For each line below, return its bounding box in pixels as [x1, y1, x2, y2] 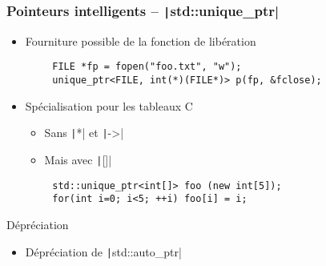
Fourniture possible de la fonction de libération [25, 32, 256, 49]
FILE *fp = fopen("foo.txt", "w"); [52, 61, 242, 73]
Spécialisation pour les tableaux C [25, 97, 193, 114]
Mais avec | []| [44, 151, 112, 167]
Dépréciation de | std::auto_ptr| [25, 243, 182, 260]
